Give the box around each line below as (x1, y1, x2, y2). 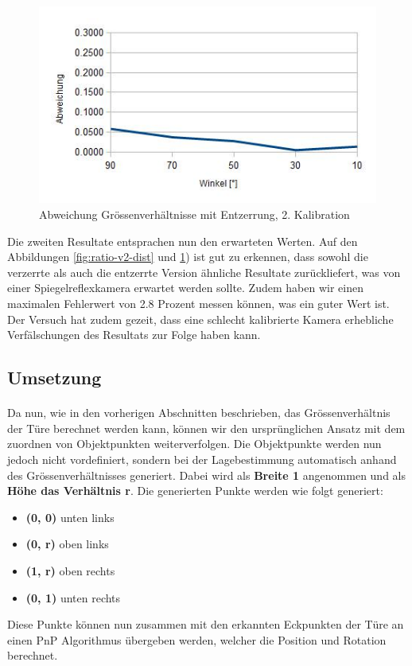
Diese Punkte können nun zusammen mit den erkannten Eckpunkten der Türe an (7, 616, 404, 633)
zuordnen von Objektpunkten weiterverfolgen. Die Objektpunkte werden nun (7, 435, 382, 452)
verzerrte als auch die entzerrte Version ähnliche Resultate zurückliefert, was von (7, 263, 401, 280)
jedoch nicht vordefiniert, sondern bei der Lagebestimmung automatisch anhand (7, 450, 397, 467)
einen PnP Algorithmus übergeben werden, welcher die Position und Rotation (7, 631, 387, 648)
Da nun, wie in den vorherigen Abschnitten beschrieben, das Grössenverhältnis (7, 404, 391, 421)
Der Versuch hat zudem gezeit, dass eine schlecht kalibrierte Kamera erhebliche (7, 310, 394, 327)
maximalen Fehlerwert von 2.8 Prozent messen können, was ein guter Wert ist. (7, 295, 390, 312)
